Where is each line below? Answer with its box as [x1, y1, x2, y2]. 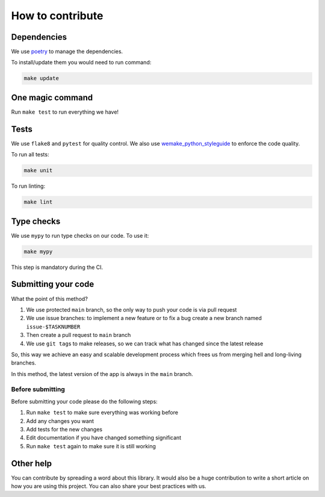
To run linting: [11, 182, 45, 190]
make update [23, 75, 60, 82]
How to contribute [11, 9, 104, 22]
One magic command [11, 92, 93, 102]
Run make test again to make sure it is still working [26, 442, 156, 449]
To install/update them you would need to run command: [11, 59, 152, 66]
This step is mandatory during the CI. [11, 264, 104, 271]
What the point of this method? [11, 295, 88, 302]
